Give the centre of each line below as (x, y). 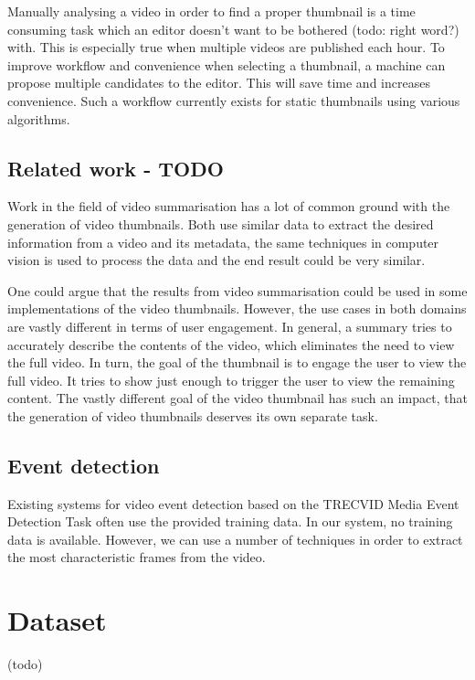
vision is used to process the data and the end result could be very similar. (216, 260)
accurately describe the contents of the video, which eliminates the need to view (231, 344)
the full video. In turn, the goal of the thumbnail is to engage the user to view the (237, 362)
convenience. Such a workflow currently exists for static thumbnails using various (234, 100)
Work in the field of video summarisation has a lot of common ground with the (229, 206)
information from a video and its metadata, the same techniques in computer (223, 242)
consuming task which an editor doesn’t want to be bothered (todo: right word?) (233, 29)
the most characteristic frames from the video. (137, 557)
